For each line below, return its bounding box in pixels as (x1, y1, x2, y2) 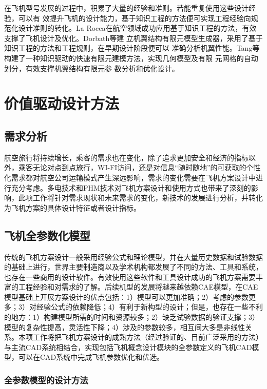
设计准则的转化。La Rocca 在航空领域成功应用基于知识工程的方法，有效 (18, 23, 257, 33)
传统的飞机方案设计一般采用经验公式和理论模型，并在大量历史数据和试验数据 (4, 251, 263, 262)
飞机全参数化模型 (4, 227, 90, 243)
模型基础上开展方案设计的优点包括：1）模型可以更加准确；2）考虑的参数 (4, 291, 249, 302)
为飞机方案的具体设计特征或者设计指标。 (4, 202, 141, 213)
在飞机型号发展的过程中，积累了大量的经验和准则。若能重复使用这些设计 (4, 3, 249, 13)
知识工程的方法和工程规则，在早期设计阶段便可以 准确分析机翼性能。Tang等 (4, 43, 260, 53)
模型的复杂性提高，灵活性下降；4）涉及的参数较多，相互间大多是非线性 (4, 321, 245, 332)
